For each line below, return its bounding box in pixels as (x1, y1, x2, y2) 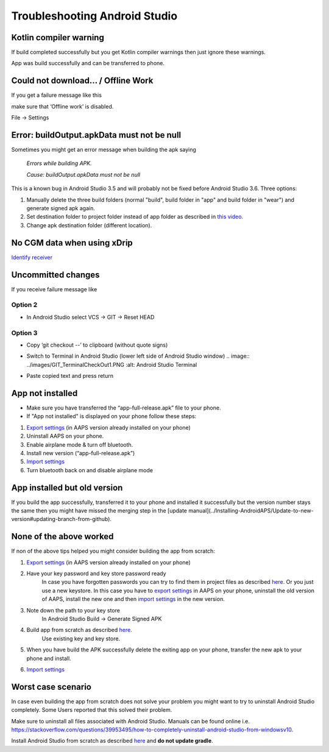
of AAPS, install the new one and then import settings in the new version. (41, 595, 225, 603)
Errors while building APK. (26, 160, 92, 167)
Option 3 (11, 328, 38, 337)
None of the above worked (11, 531, 114, 542)
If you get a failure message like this (11, 91, 102, 99)
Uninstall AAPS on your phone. (26, 433, 104, 440)
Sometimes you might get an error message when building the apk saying (11, 146, 196, 154)
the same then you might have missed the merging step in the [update (11, 506, 188, 514)
